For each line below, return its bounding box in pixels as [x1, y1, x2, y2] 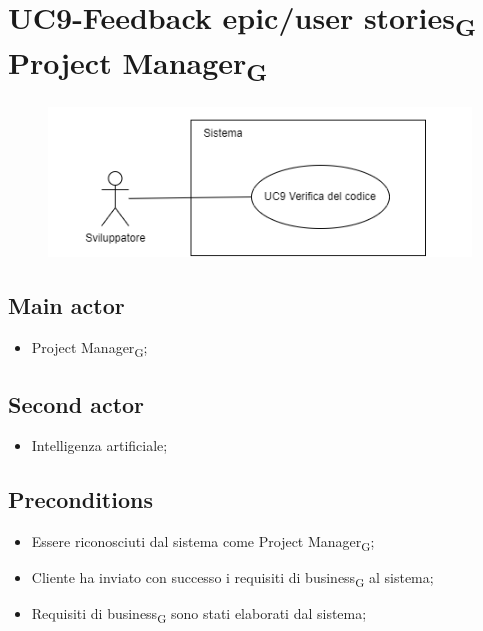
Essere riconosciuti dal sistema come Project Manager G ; [31, 531, 375, 554]
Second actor [8, 388, 145, 419]
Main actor [8, 290, 125, 321]
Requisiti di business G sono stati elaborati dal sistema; [31, 603, 367, 627]
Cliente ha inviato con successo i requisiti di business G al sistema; [31, 567, 434, 591]
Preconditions [8, 484, 153, 515]
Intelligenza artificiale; [31, 435, 168, 456]
